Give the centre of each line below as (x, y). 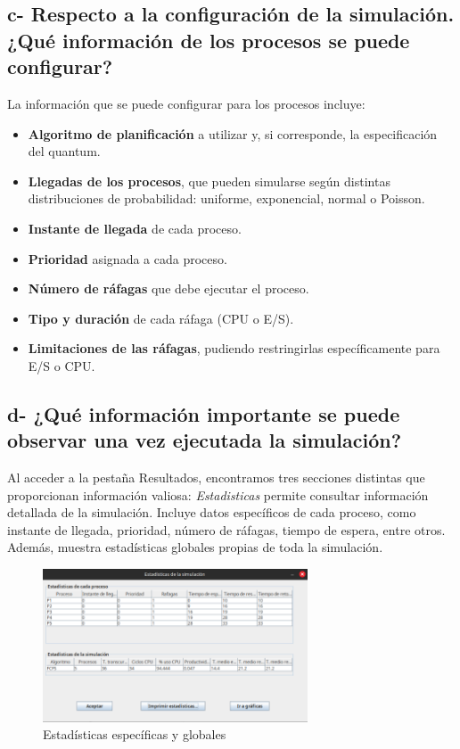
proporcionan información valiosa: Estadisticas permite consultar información (218, 494)
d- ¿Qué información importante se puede (204, 413)
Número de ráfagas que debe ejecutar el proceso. (168, 288)
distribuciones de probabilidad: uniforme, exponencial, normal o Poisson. (226, 198)
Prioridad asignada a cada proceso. (127, 258)
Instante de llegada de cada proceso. (135, 228)
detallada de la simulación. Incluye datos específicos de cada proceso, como (212, 512)
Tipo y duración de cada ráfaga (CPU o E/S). (161, 318)
